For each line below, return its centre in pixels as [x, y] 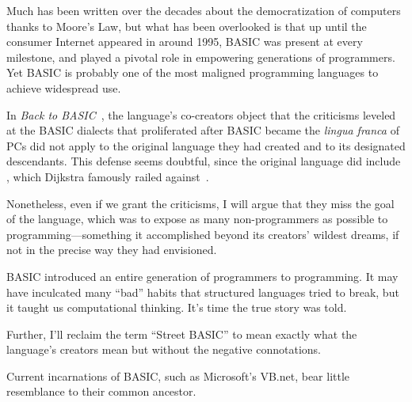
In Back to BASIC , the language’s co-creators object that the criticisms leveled [201, 114]
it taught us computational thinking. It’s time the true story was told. [177, 307]
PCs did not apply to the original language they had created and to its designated [206, 145]
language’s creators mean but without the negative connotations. [164, 349]
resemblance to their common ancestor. [101, 391]
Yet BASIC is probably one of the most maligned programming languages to [193, 72]
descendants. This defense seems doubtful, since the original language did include [204, 161]
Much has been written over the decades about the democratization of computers [204, 10]
